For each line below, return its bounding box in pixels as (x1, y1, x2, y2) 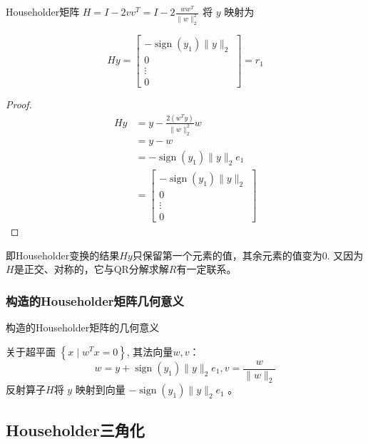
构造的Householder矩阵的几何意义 (6, 319, 160, 334)
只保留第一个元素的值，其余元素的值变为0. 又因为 (132, 247, 364, 262)
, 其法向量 (126, 344, 173, 358)
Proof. (6, 96, 32, 111)
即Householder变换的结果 (6, 247, 120, 262)
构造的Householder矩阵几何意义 (6, 291, 184, 309)
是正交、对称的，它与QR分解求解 (14, 262, 169, 277)
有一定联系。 (176, 262, 237, 277)
